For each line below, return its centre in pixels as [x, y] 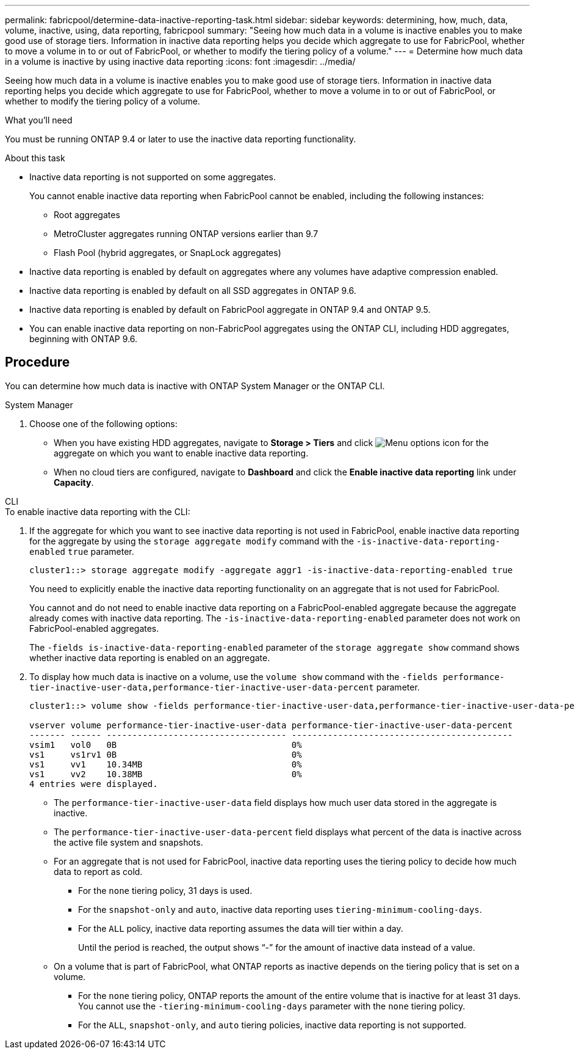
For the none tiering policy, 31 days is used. [165, 890]
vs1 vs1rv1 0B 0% [166, 754]
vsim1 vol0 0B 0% [166, 745]
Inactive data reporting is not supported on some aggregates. [153, 177]
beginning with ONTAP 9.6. [83, 339]
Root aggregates [87, 215]
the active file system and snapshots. [128, 842]
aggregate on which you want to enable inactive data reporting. [181, 453]
